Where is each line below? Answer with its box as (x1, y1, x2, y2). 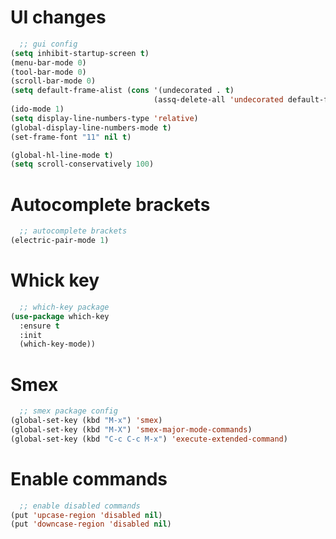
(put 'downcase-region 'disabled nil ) (10, 519, 172, 530)
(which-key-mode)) (19, 339, 97, 350)
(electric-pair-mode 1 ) (10, 236, 110, 246)
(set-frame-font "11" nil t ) (10, 132, 132, 142)
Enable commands (10, 467, 168, 490)
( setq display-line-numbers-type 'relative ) (10, 113, 199, 123)
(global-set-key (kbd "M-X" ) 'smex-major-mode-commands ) (10, 425, 253, 435)
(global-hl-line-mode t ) (10, 150, 114, 160)
